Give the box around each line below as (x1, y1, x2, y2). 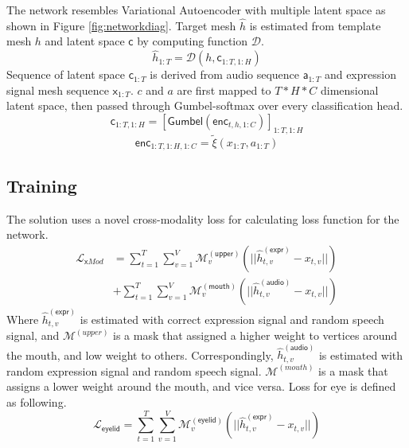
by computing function (137, 33, 248, 49)
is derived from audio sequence (150, 66, 300, 83)
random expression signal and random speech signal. (6, 362, 262, 379)
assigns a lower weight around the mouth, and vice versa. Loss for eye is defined (6, 378, 396, 395)
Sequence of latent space (6, 66, 126, 83)
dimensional (320, 81, 379, 98)
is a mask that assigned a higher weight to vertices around (113, 327, 398, 344)
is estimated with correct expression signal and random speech (80, 310, 384, 327)
